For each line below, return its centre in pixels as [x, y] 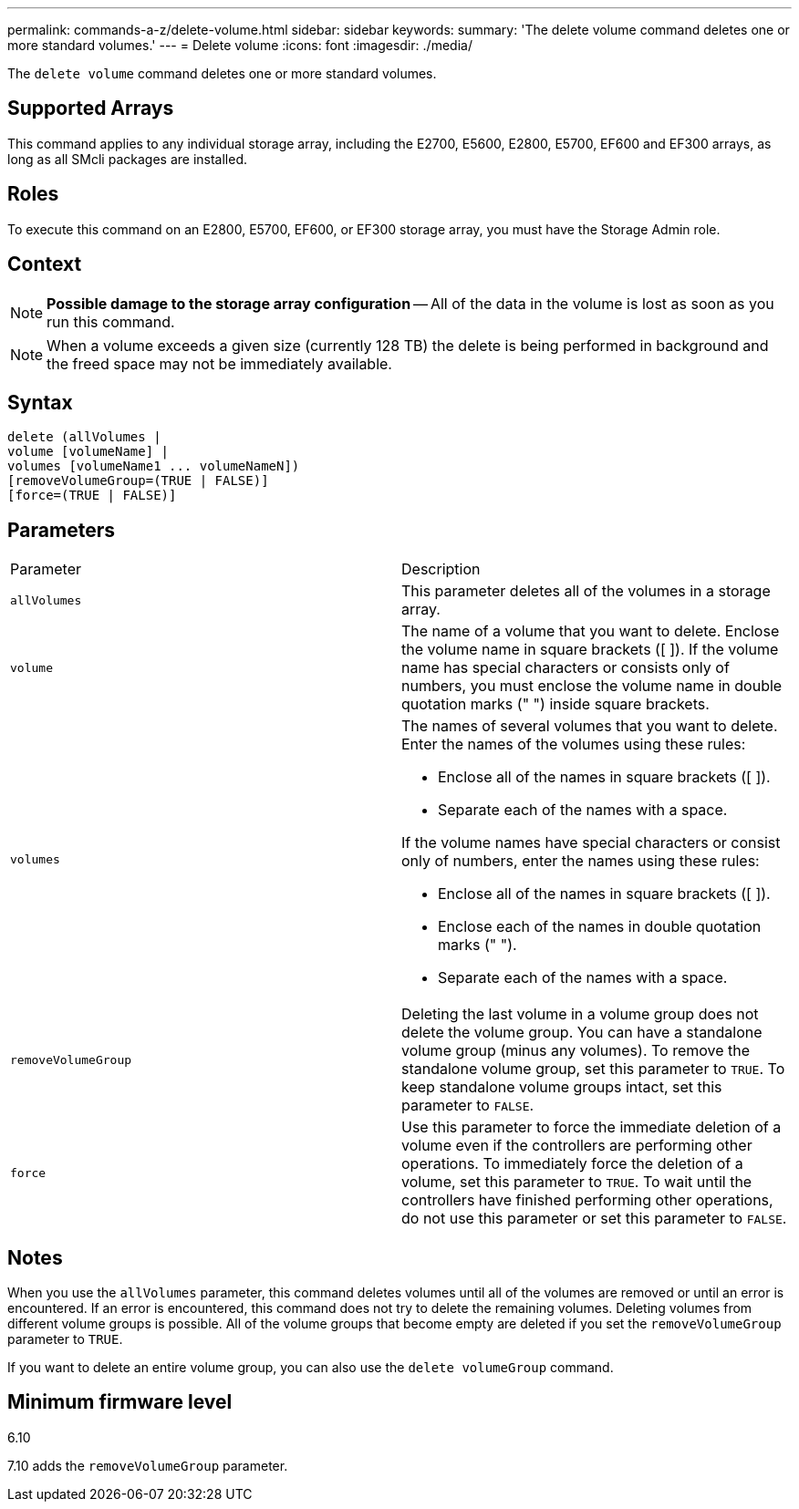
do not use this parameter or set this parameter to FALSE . [594, 1219]
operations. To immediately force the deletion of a [572, 1164]
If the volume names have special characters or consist [591, 843]
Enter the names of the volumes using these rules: [574, 744]
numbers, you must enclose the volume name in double [592, 686]
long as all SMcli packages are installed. [127, 159]
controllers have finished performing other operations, [587, 1200]
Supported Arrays [91, 109]
